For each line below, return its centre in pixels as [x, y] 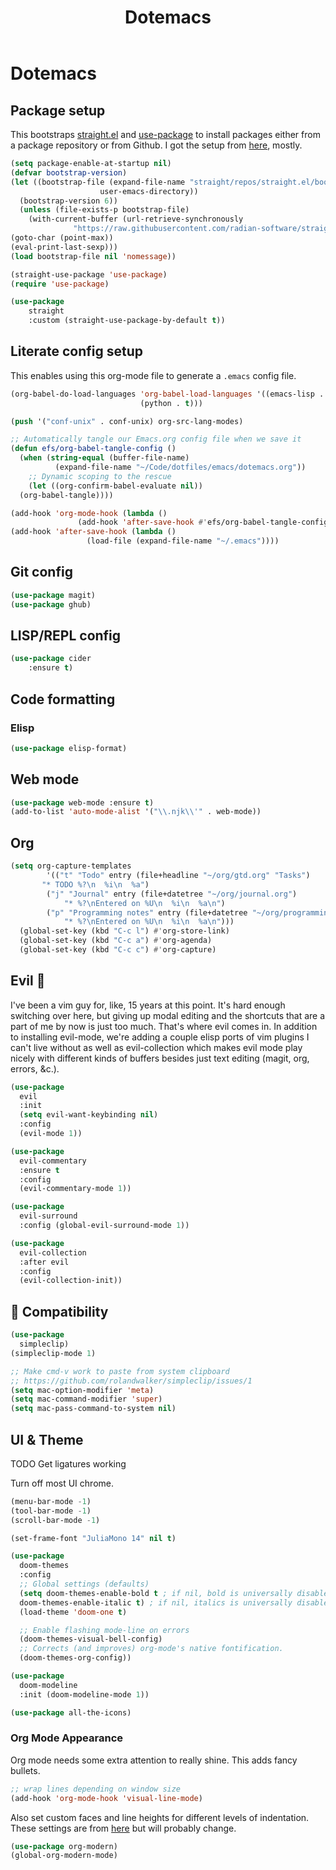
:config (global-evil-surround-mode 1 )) [104, 1226]
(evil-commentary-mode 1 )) [75, 1189]
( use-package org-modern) [64, 1846]
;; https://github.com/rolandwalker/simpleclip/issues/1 [131, 1381]
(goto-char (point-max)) [62, 238]
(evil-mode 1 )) [51, 1134]
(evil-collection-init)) [71, 1281]
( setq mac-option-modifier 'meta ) [82, 1390]
